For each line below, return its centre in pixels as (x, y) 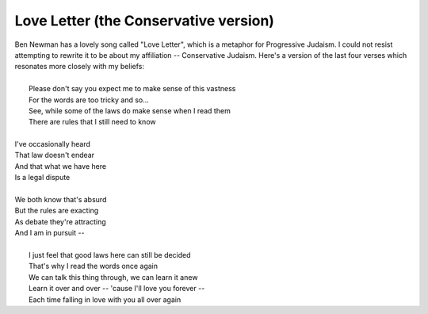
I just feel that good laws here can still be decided (110, 255)
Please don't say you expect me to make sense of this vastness (132, 89)
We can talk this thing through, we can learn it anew (113, 277)
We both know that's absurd (61, 200)
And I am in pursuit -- (50, 233)
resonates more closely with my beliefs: (79, 67)
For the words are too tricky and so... (89, 100)
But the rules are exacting (57, 211)
